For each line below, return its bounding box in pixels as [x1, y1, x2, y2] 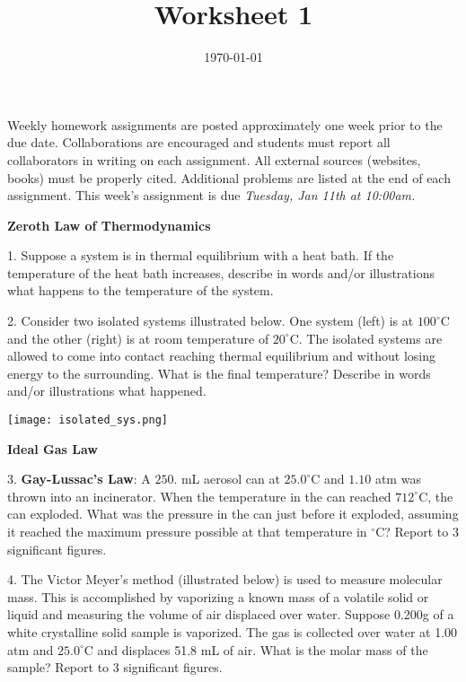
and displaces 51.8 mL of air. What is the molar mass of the [97, 640, 428, 659]
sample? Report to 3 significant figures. [7, 658, 223, 677]
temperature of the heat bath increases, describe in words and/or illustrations [7, 263, 435, 282]
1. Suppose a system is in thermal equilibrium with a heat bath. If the [7, 246, 394, 265]
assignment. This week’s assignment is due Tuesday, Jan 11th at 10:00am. [7, 186, 416, 205]
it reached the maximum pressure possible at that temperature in [7, 522, 367, 541]
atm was [374, 469, 421, 488]
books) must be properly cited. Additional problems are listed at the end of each [7, 168, 451, 187]
